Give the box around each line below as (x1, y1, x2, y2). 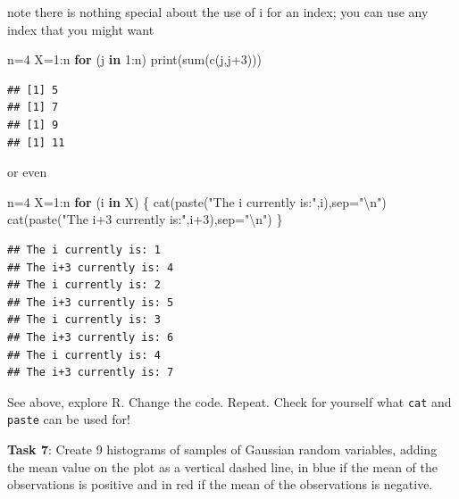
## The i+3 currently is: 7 (7, 366, 174, 379)
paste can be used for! (7, 410, 130, 428)
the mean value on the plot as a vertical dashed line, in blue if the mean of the (7, 457, 438, 476)
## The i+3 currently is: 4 (7, 261, 174, 274)
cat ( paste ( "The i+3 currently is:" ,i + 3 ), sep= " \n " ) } (7, 210, 283, 229)
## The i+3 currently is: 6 (7, 330, 174, 344)
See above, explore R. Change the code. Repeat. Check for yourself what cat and (7, 392, 452, 411)
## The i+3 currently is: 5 (7, 295, 174, 309)
